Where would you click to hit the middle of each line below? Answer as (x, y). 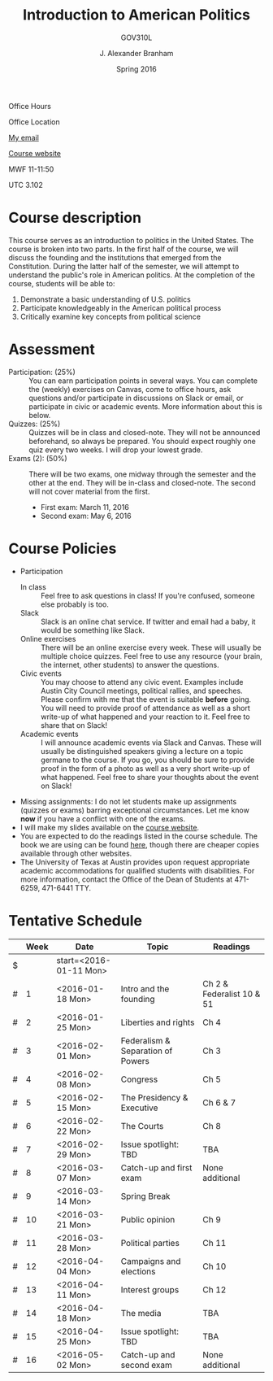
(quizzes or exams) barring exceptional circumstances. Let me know (134, 810)
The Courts (142, 1126)
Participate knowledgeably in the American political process (121, 307)
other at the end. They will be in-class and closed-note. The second (142, 482)
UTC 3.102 (26, 185)
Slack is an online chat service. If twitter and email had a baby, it (148, 621)
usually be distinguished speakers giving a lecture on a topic (142, 751)
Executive (139, 1108)
